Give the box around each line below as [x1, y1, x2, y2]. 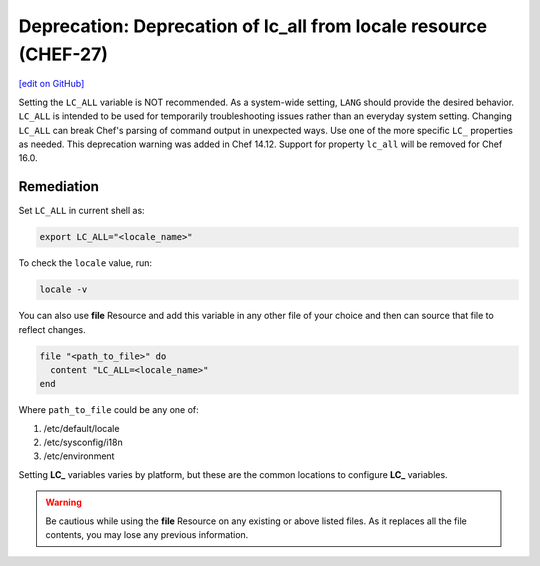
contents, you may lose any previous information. [45, 529, 249, 541]
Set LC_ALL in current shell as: [18, 205, 145, 217]
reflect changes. [18, 323, 87, 335]
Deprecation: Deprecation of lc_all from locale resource [18, 15, 488, 37]
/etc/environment [43, 450, 115, 462]
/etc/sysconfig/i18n [43, 436, 124, 449]
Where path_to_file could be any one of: [18, 404, 199, 416]
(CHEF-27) [18, 43, 109, 65]
